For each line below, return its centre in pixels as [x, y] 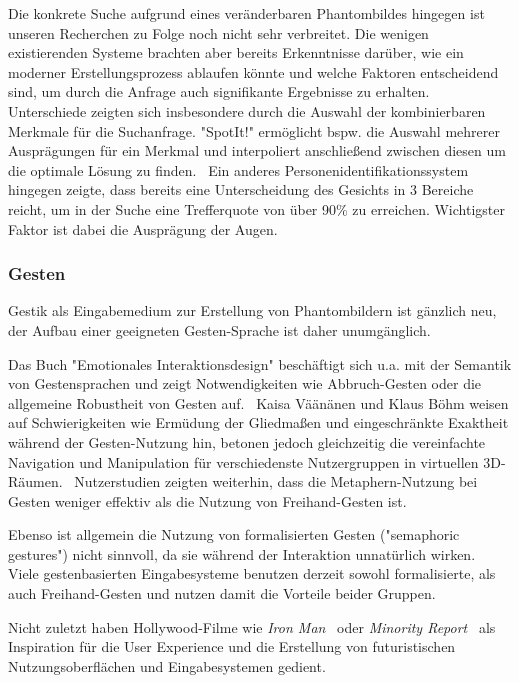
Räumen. [35, 481]
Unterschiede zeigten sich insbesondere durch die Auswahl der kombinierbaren [247, 110]
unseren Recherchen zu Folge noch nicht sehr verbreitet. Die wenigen [218, 32]
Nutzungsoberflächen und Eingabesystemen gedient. [167, 665]
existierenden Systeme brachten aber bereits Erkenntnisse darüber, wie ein [236, 52]
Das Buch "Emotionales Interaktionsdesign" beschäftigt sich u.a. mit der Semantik [260, 363]
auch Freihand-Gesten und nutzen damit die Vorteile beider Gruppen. [222, 593]
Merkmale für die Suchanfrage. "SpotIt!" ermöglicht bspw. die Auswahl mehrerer [254, 130]
